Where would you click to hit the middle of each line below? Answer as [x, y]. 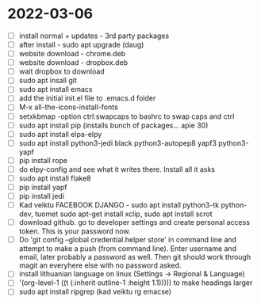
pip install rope [43, 160]
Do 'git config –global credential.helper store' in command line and [128, 240]
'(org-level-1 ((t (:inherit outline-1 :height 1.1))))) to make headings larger [136, 283]
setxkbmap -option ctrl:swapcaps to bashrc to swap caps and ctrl [127, 116]
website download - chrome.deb [72, 54]
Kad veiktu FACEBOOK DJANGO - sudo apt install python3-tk [119, 205]
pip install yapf [43, 187]
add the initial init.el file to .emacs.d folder [87, 98]
